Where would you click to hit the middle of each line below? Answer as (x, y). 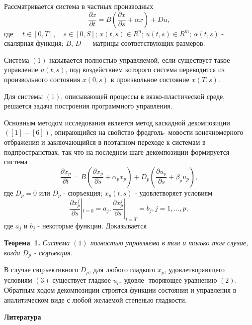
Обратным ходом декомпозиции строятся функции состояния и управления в (120, 290)
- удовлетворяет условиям (174, 192)
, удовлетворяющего (195, 270)
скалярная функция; (34, 43)
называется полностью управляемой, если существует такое (140, 59)
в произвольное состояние (150, 79)
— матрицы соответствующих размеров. (144, 43)
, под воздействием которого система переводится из (145, 69)
